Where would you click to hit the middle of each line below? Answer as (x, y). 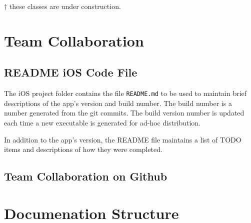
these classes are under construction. (65, 6)
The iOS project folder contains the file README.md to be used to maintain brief (125, 93)
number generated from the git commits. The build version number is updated (124, 113)
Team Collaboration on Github (86, 176)
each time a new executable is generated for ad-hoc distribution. (102, 123)
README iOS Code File (71, 72)
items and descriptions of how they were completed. (83, 149)
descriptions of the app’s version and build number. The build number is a (118, 103)
